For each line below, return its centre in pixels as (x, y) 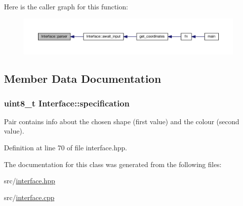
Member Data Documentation (83, 79)
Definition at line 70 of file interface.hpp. (66, 148)
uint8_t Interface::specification (67, 103)
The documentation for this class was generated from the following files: (113, 164)
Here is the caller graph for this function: (66, 6)
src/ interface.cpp (29, 197)
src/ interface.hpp (30, 181)
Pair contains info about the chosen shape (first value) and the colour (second (122, 121)
